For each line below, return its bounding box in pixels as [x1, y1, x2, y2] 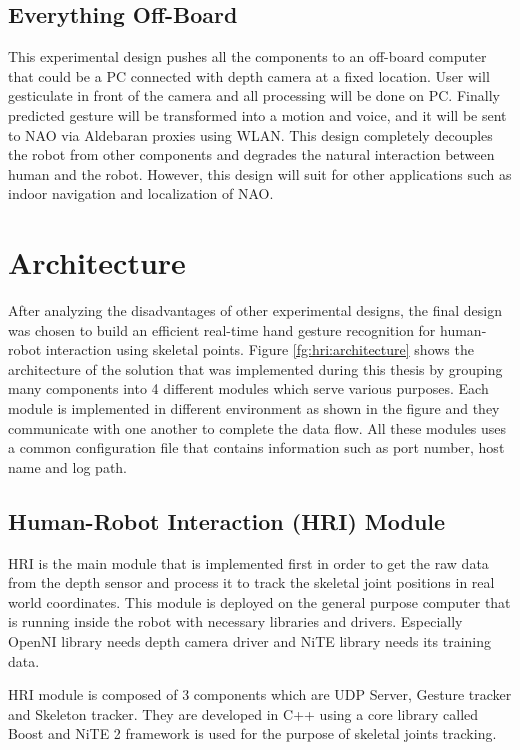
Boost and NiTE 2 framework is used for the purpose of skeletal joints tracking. [8, 723, 497, 744]
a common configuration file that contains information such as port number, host [8, 437, 505, 458]
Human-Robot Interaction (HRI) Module [8, 505, 446, 536]
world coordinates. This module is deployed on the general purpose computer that [8, 591, 511, 612]
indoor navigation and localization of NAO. [8, 183, 274, 204]
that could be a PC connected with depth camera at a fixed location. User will [8, 65, 490, 86]
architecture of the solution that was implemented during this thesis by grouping [8, 358, 503, 379]
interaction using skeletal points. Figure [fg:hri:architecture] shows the [45, 339, 474, 360]
